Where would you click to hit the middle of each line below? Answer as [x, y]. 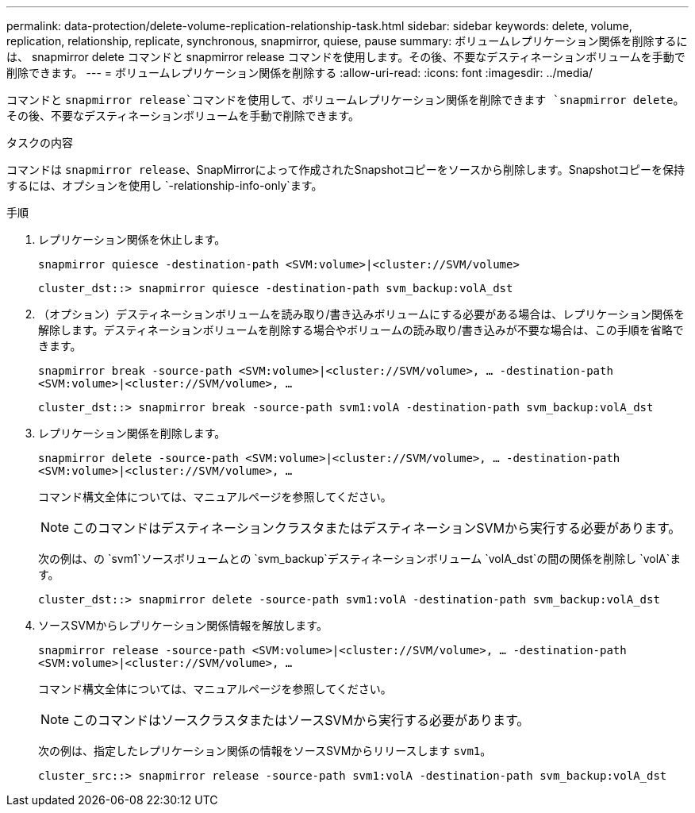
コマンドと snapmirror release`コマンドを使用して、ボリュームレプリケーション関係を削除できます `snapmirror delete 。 [346, 100]
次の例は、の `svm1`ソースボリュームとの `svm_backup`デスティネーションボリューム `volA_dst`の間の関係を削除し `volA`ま [360, 559]
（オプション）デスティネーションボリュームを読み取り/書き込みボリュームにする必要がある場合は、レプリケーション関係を [361, 314]
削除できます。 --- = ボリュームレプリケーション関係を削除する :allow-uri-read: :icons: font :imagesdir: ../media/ [300, 73]
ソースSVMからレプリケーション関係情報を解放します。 [183, 625]
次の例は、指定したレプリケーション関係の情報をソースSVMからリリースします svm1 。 [265, 751]
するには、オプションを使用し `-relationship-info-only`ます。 [165, 185]
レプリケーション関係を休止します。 [132, 239]
